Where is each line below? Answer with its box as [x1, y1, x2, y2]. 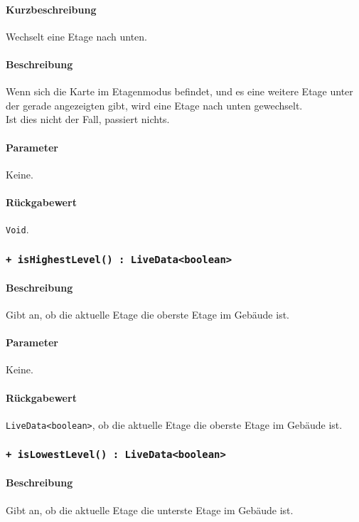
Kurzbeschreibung [6, 1, 97, 16]
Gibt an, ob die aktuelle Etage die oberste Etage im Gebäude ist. [6, 307, 289, 322]
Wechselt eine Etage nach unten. [6, 28, 147, 43]
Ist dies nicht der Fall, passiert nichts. [6, 112, 170, 127]
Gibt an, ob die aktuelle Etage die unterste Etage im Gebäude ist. [6, 502, 294, 517]
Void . [6, 222, 29, 237]
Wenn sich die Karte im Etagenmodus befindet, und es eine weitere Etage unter [6, 84, 353, 99]
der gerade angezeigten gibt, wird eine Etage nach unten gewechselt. [6, 97, 303, 112]
